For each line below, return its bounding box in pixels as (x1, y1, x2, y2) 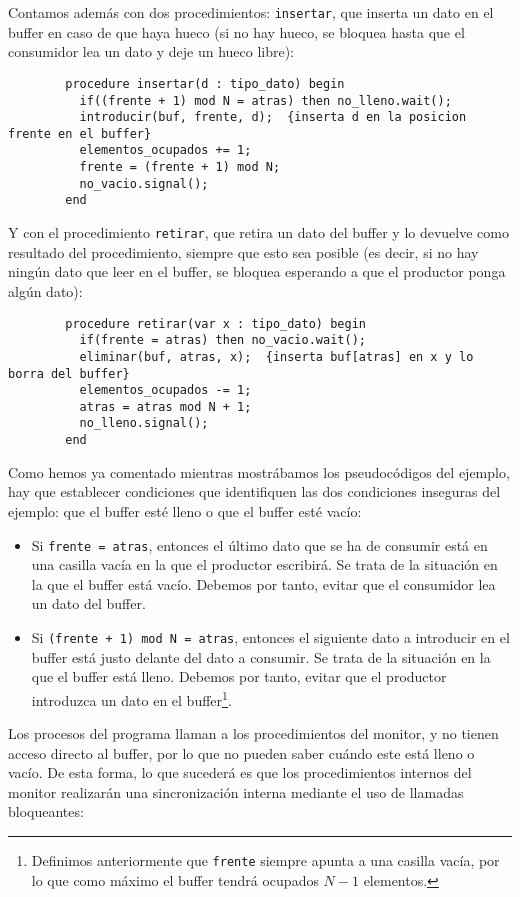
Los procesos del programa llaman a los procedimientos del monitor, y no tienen (8, 723, 499, 744)
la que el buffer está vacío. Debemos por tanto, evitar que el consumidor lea (31, 573, 496, 594)
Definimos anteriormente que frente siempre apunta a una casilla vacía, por (31, 850, 500, 871)
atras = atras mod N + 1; (79, 399, 252, 414)
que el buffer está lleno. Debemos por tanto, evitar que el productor (31, 666, 447, 687)
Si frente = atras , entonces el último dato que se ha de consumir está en (31, 534, 488, 555)
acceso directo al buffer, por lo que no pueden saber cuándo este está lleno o (8, 742, 475, 763)
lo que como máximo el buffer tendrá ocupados (31, 869, 319, 890)
